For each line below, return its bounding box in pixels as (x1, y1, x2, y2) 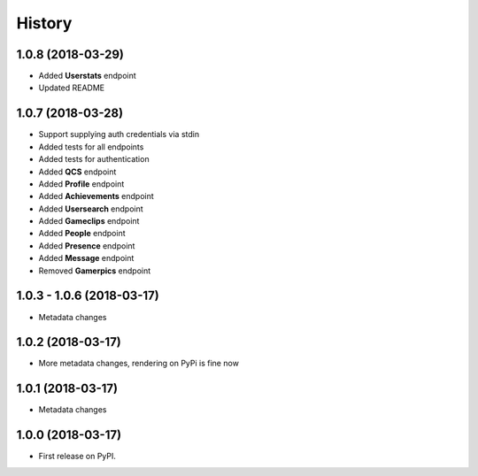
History (16, 13, 73, 33)
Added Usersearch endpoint (38, 203, 143, 214)
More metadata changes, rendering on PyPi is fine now (38, 358, 239, 369)
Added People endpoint (38, 228, 126, 239)
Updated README (38, 82, 105, 93)
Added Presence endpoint (38, 240, 135, 251)
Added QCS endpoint (38, 166, 117, 177)
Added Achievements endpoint (38, 191, 154, 202)
